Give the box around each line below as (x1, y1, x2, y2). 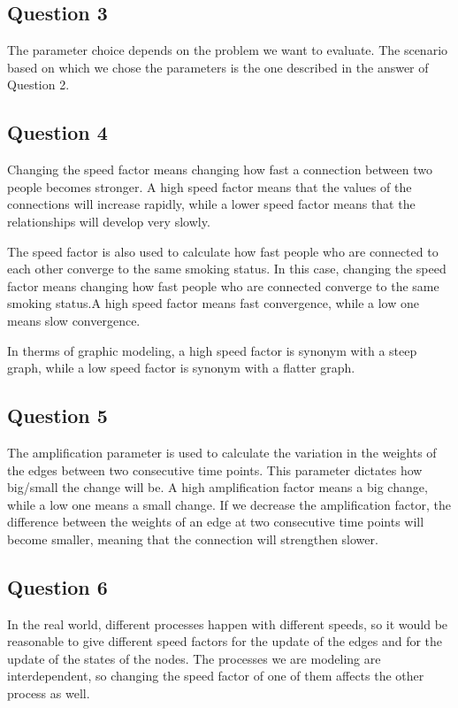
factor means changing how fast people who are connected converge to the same (7, 276, 439, 295)
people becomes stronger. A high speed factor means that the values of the (7, 177, 412, 196)
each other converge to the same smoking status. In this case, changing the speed (7, 259, 447, 278)
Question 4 (7, 119, 108, 146)
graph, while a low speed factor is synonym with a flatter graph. (7, 358, 355, 377)
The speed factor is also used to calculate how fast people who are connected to (7, 242, 439, 260)
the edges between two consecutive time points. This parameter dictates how (7, 460, 423, 479)
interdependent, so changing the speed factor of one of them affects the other (7, 666, 424, 685)
